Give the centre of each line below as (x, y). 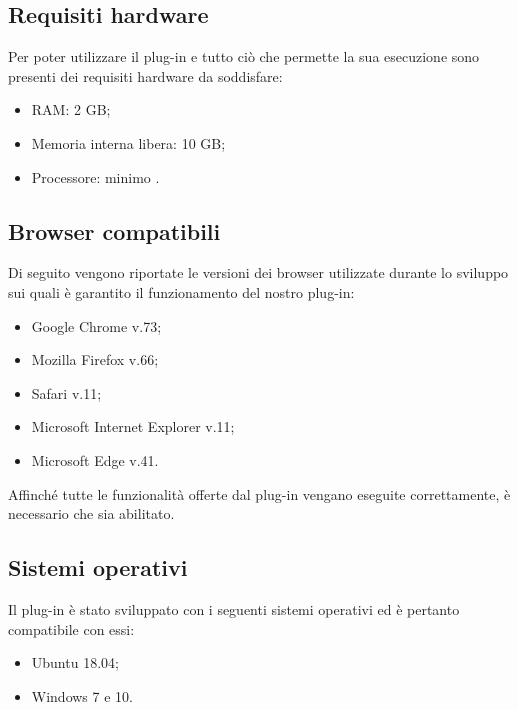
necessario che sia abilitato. (91, 513)
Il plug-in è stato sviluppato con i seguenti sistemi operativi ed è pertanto (234, 608)
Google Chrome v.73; (96, 325)
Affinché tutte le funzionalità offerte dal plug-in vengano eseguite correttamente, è (259, 493)
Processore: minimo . (95, 176)
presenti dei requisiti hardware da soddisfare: (145, 75)
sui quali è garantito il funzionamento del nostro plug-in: (181, 291)
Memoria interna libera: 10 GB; (128, 142)
